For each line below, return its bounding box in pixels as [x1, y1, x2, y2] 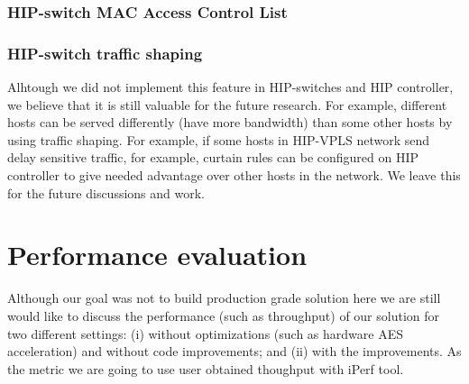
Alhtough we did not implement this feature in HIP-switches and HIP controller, [7, 78, 454, 96]
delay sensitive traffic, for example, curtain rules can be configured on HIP [7, 148, 419, 167]
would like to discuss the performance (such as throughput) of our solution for [7, 306, 440, 325]
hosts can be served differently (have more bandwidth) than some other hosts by [7, 113, 453, 132]
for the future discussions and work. [7, 183, 206, 202]
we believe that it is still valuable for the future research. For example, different [7, 95, 447, 114]
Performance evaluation [7, 236, 308, 273]
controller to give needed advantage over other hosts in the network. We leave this [7, 166, 461, 185]
